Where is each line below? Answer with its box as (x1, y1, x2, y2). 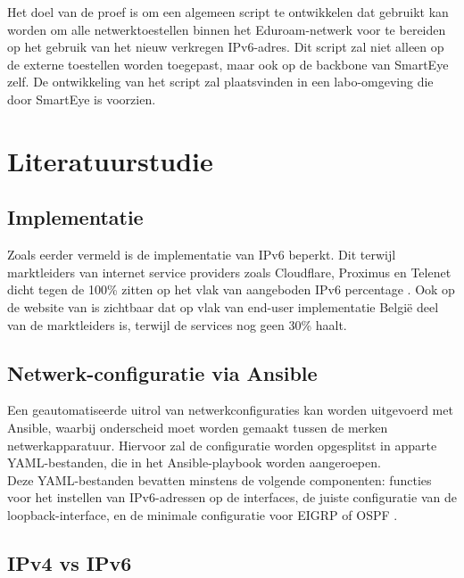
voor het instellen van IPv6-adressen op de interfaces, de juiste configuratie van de (7, 488, 457, 507)
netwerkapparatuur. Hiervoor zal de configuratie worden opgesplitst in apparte (7, 435, 437, 454)
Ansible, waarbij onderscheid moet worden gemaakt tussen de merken (7, 417, 388, 436)
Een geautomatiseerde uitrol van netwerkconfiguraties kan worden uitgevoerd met (7, 400, 453, 419)
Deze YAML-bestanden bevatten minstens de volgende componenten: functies (7, 470, 432, 489)
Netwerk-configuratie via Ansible (7, 359, 318, 386)
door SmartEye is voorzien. (7, 89, 156, 108)
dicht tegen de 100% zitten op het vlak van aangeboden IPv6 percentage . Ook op (7, 280, 455, 299)
